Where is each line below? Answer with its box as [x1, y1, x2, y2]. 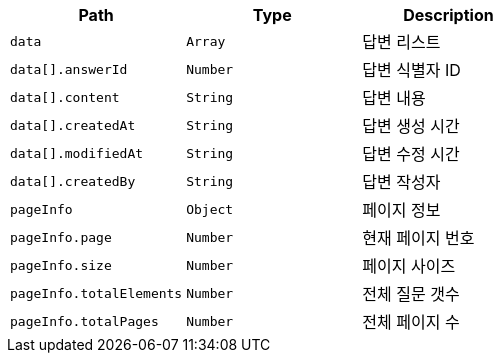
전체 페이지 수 [362, 312, 460, 332]
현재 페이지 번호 [362, 228, 475, 248]
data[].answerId [10, 61, 128, 77]
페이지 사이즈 [362, 256, 456, 276]
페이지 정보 [362, 200, 441, 220]
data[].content [10, 89, 120, 105]
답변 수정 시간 [362, 144, 460, 164]
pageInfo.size [10, 257, 112, 273]
